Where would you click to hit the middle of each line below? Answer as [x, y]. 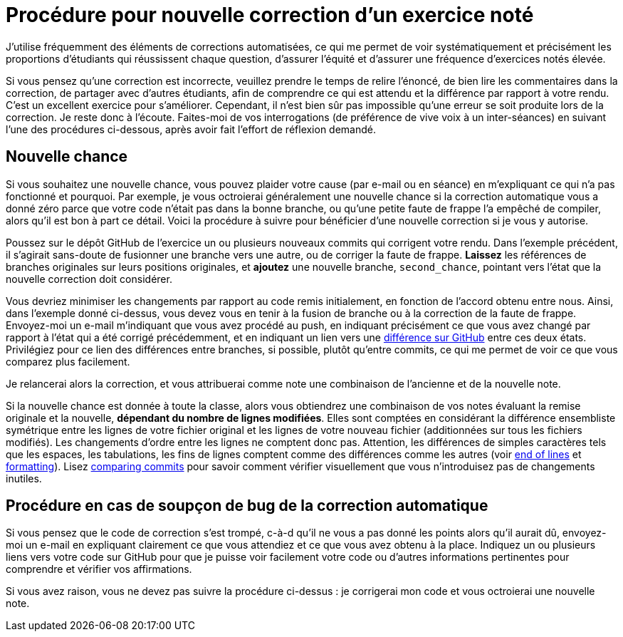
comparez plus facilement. [68, 361]
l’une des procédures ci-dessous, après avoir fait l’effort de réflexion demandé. [191, 129]
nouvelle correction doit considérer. [89, 279]
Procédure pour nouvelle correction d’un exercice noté [270, 15]
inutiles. [24, 478]
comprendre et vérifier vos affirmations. [99, 569]
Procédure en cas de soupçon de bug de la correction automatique [247, 506]
